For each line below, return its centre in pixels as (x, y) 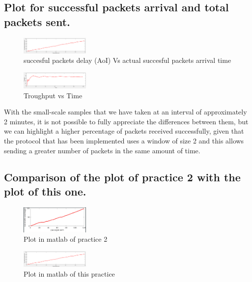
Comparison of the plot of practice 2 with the (122, 177)
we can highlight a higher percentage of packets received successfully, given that (124, 131)
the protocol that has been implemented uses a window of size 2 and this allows (124, 140)
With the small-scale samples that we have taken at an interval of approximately (126, 112)
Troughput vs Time (53, 95)
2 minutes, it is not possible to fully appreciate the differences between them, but (126, 121)
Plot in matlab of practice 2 (66, 239)
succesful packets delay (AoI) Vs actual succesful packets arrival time (127, 60)
